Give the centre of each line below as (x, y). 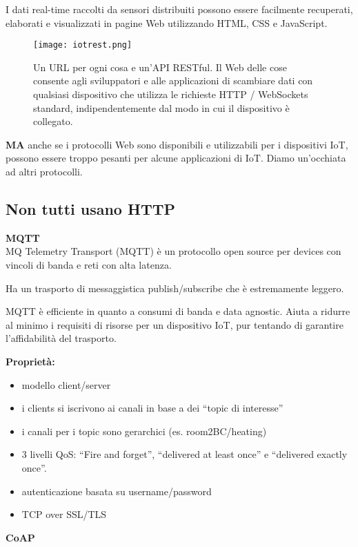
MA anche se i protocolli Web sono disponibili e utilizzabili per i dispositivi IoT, (177, 144)
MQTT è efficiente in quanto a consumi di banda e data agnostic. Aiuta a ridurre (178, 311)
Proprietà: (30, 361)
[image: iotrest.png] (83, 45)
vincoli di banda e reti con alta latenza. (89, 264)
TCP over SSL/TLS (64, 514)
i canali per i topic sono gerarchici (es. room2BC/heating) (144, 431)
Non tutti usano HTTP (90, 208)
